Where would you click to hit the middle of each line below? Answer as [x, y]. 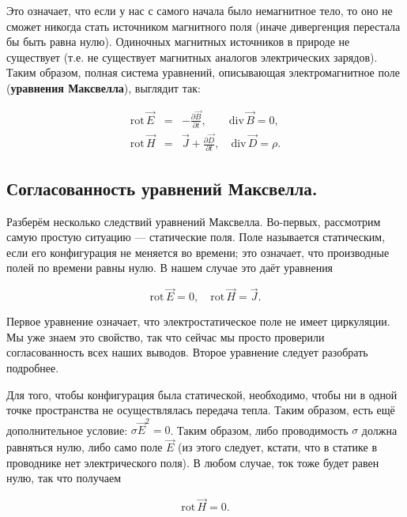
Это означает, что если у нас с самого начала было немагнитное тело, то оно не [200, 10]
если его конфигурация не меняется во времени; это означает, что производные [198, 252]
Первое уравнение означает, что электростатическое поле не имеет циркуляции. [198, 321]
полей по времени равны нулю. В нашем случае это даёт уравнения [170, 268]
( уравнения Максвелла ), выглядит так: [104, 87]
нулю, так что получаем [64, 478]
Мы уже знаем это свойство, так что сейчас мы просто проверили [166, 336]
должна [379, 430]
